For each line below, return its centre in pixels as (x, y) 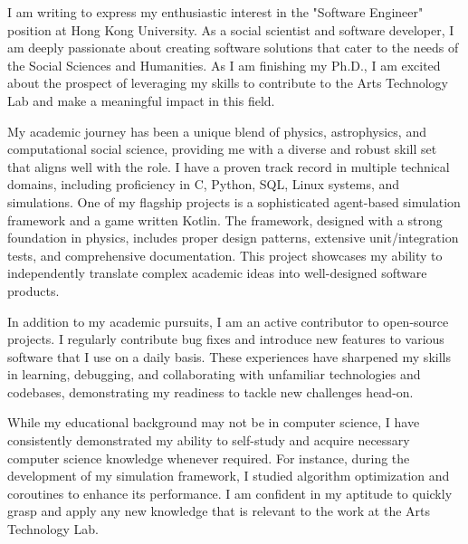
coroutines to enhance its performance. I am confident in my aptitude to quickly (230, 493)
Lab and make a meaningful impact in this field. (141, 100)
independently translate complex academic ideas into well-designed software (217, 273)
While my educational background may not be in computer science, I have (214, 422)
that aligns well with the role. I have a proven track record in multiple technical (229, 166)
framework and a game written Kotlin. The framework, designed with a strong (225, 220)
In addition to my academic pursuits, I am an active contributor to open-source (228, 321)
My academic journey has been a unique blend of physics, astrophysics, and (217, 131)
